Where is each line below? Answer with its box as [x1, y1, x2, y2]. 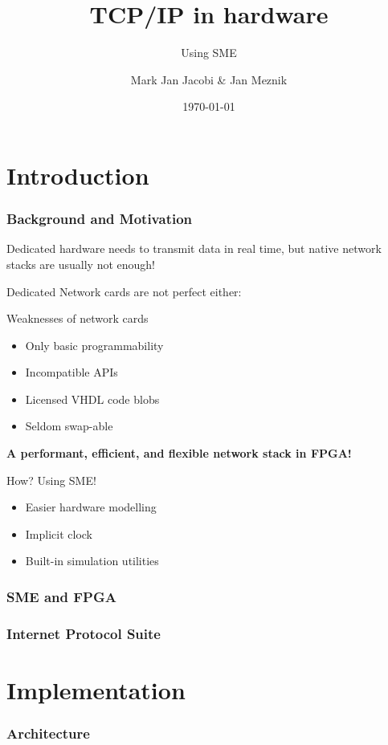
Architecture [6, 723, 90, 743]
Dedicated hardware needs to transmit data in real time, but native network [6, 240, 382, 257]
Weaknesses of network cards [6, 310, 149, 327]
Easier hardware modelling [25, 499, 157, 515]
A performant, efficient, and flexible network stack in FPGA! [6, 445, 352, 462]
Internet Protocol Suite [6, 623, 161, 643]
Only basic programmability [25, 336, 164, 353]
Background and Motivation [6, 209, 193, 229]
